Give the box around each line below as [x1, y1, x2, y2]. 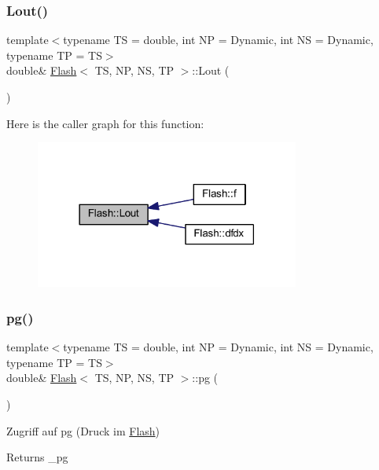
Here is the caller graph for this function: [6, 115, 204, 131]
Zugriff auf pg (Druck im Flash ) [6, 422, 160, 439]
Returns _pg [6, 449, 68, 465]
